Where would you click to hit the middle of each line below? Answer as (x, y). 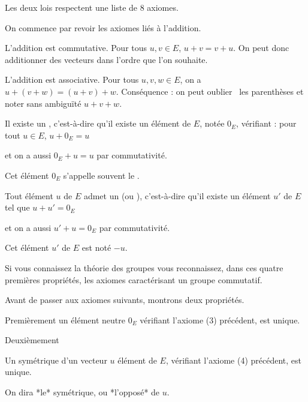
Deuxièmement (32, 340)
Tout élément (29, 195)
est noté (96, 247)
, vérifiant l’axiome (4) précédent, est (234, 360)
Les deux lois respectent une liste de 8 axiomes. (92, 7)
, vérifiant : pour (266, 123)
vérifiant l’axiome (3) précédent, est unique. (220, 319)
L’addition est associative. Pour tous (72, 79)
